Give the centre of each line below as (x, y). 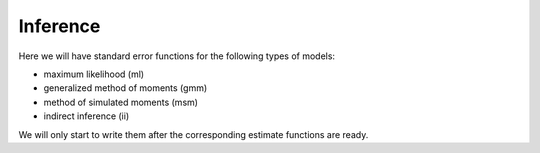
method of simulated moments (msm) (121, 102)
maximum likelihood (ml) (94, 74)
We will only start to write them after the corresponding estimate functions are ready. (193, 134)
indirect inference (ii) (86, 116)
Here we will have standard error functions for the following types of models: (176, 56)
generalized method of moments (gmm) (125, 88)
